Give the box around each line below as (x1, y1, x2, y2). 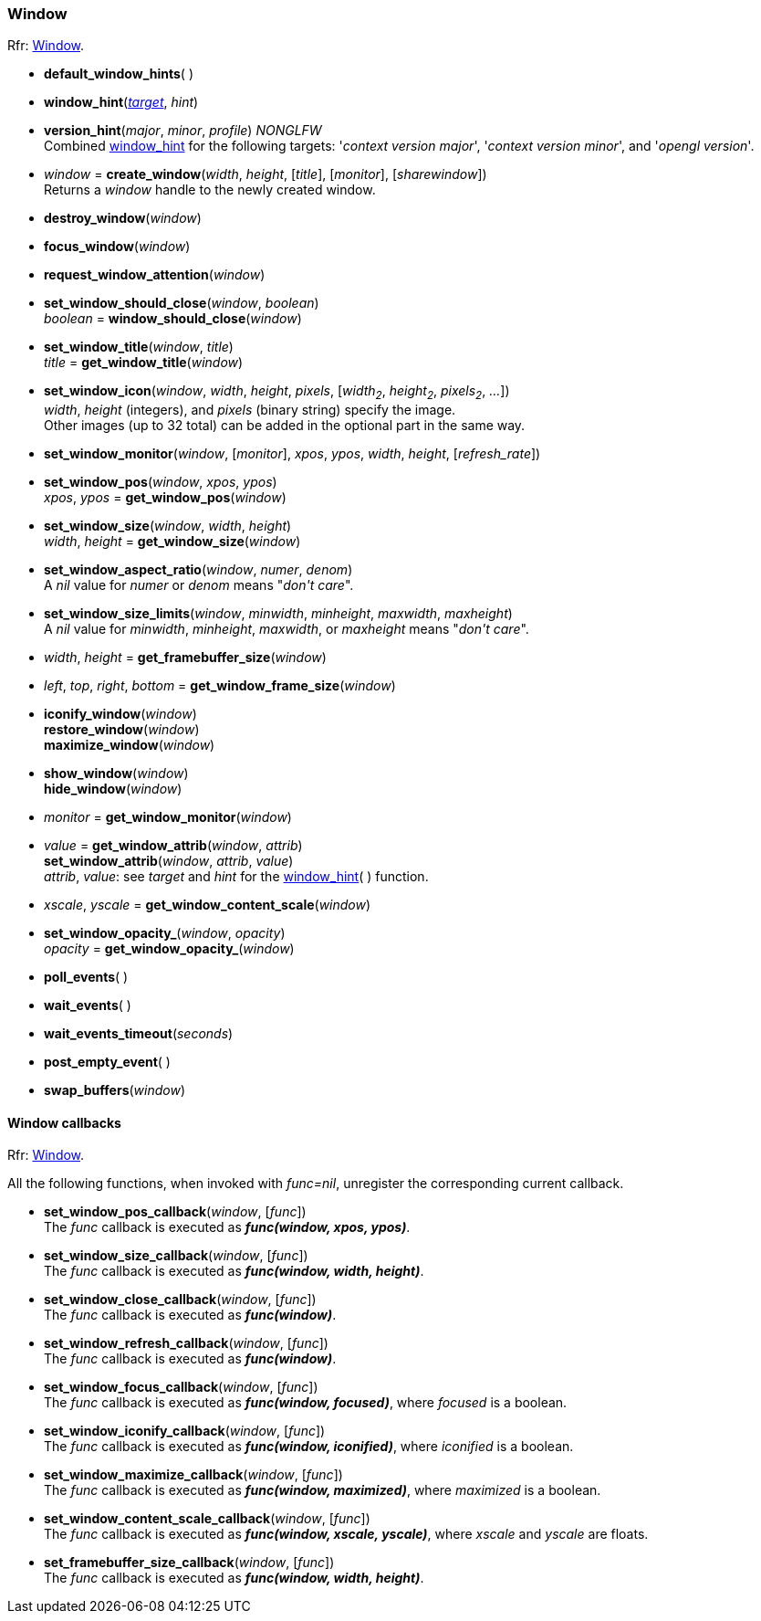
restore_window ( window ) (44, 721, 200, 738)
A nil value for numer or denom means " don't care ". (44, 577, 354, 594)
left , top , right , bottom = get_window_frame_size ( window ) (44, 678, 396, 694)
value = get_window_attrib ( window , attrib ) (44, 837, 303, 854)
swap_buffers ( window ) (44, 1082, 186, 1099)
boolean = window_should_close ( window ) (44, 311, 302, 327)
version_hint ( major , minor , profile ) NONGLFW (44, 122, 322, 139)
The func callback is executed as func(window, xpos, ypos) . (44, 1219, 411, 1236)
